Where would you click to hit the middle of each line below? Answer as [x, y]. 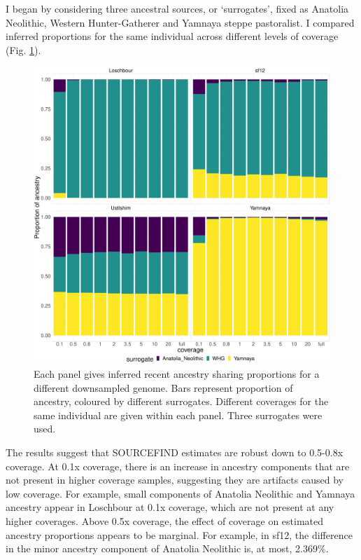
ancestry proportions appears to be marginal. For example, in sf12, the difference [179, 534]
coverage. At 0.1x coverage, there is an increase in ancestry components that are [178, 466]
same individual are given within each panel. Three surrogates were [178, 415]
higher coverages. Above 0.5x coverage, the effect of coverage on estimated [165, 520]
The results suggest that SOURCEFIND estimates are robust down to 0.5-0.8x [175, 452]
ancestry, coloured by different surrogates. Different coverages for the [181, 401]
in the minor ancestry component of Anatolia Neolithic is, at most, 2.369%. [167, 548]
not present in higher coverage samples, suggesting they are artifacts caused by [175, 480]
